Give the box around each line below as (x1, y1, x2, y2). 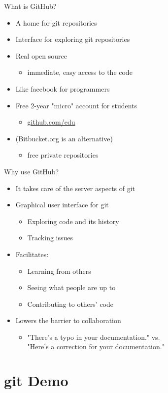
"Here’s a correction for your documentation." (27, 341, 165, 352)
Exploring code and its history (27, 216, 119, 226)
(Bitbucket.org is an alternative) (15, 133, 113, 143)
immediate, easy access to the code (27, 67, 133, 77)
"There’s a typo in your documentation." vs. (27, 331, 160, 342)
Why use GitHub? (4, 166, 59, 176)
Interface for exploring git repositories (15, 34, 130, 44)
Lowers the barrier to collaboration (15, 315, 121, 326)
